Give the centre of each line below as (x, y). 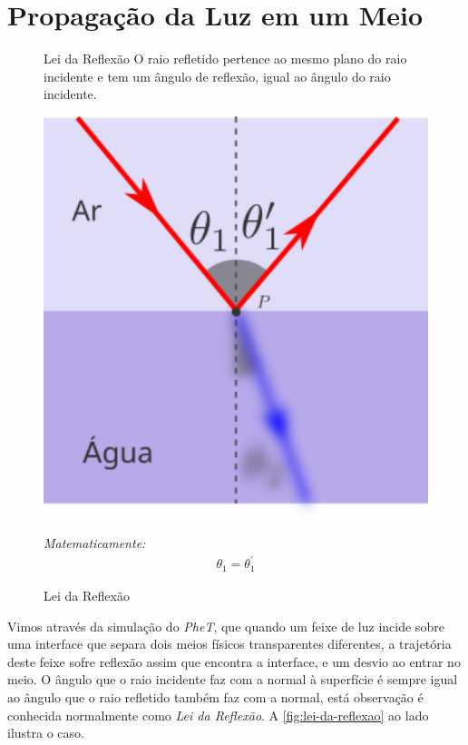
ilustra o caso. (46, 733)
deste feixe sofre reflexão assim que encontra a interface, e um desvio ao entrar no (234, 661)
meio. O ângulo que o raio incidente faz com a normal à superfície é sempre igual (233, 679)
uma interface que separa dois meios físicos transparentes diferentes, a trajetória (229, 644)
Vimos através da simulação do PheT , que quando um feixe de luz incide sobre (226, 626)
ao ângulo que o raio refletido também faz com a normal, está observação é (215, 696)
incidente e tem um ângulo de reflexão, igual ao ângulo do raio (217, 76)
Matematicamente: (95, 543)
